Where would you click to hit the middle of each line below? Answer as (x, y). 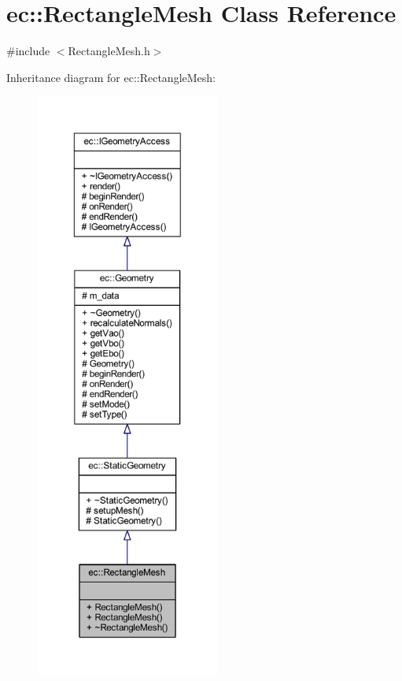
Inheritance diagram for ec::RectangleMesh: (111, 77)
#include (28, 51)
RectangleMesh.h (109, 51)
